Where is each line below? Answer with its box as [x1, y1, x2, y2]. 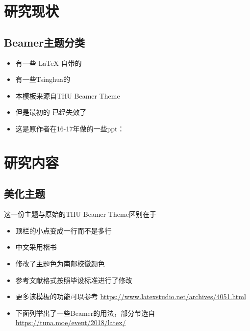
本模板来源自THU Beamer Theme [15, 90, 120, 101]
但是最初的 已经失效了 [15, 107, 87, 117]
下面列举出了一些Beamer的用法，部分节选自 [15, 307, 155, 318]
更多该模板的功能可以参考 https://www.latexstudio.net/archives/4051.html [15, 291, 246, 302]
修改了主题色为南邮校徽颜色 [15, 258, 105, 268]
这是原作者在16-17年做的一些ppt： [15, 123, 125, 133]
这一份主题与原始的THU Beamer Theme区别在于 [4, 209, 156, 219]
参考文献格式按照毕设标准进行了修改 [15, 275, 132, 285]
